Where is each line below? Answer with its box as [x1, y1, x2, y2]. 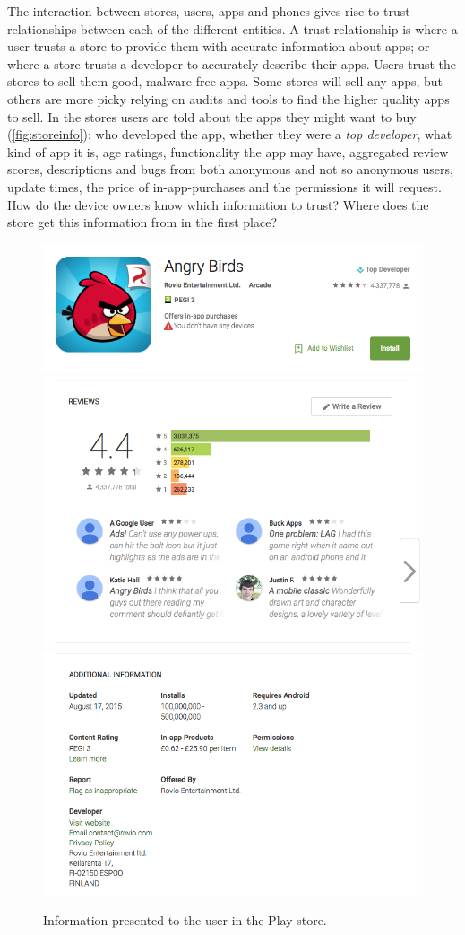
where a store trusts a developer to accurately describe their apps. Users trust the [7, 54, 457, 73]
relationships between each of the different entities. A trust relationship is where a [7, 19, 458, 38]
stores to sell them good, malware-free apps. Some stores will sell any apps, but [7, 72, 443, 91]
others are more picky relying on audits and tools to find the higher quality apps [7, 89, 450, 108]
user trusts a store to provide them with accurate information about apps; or [7, 37, 430, 56]
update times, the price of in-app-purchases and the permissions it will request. [7, 177, 442, 196]
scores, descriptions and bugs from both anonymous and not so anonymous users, [7, 160, 453, 179]
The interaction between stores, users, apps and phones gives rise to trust [7, 2, 410, 20]
